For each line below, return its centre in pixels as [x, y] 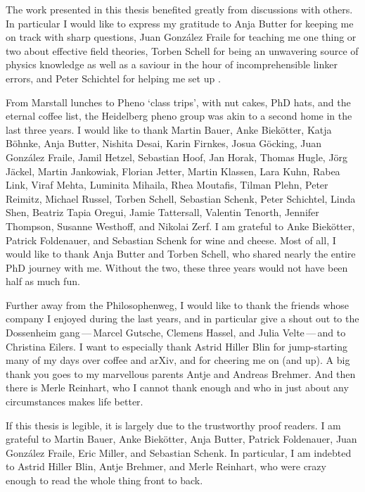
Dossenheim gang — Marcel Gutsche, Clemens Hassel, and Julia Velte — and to [176, 333]
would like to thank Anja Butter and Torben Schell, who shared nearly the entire [181, 254]
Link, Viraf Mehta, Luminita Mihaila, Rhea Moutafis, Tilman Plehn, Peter [167, 185]
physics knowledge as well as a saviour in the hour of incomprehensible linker [172, 64]
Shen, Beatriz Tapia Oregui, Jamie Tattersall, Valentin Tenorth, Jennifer [162, 212]
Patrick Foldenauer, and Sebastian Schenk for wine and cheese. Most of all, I [171, 240]
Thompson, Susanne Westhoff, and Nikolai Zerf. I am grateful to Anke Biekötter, [180, 226]
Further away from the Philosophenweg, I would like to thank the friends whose [178, 304]
